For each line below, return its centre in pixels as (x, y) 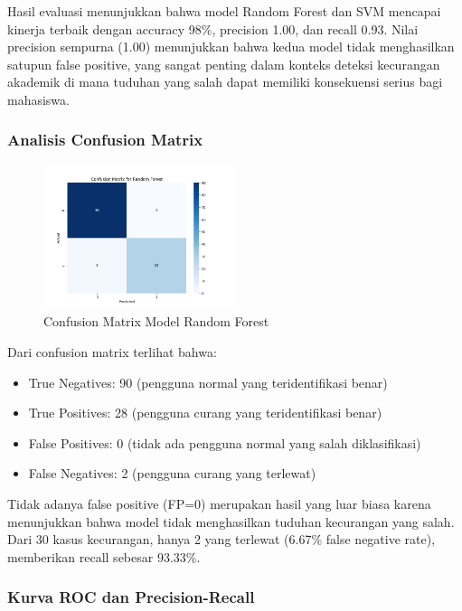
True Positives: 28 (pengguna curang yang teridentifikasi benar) (205, 413)
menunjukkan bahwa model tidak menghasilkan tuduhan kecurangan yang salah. (231, 521)
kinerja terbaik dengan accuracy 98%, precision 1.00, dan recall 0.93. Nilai (213, 28)
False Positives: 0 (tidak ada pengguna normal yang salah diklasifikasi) (225, 442)
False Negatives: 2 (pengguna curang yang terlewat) (172, 473)
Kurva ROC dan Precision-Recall (131, 597)
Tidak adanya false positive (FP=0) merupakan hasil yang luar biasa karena (219, 503)
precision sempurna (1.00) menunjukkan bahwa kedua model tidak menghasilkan (231, 47)
